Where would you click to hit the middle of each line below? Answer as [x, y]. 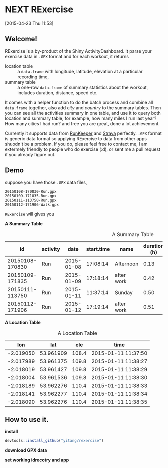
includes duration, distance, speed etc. [58, 92]
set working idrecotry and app [37, 460]
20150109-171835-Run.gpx [31, 196]
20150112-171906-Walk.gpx [32, 204]
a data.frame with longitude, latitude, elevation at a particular [80, 71]
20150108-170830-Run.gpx [31, 191]
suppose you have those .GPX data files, [46, 182]
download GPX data [26, 450]
